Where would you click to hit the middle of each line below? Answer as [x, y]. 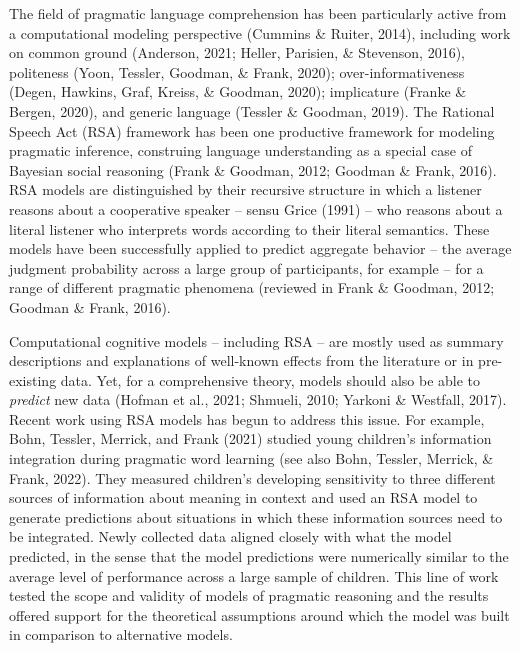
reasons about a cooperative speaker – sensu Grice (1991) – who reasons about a [256, 208]
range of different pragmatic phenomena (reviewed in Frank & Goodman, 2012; [252, 287]
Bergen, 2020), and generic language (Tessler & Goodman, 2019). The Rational [252, 110]
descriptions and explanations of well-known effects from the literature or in [241, 360]
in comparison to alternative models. [121, 634]
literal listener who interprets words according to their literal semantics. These [249, 228]
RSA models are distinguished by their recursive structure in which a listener [245, 189]
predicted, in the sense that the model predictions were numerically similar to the [259, 556]
